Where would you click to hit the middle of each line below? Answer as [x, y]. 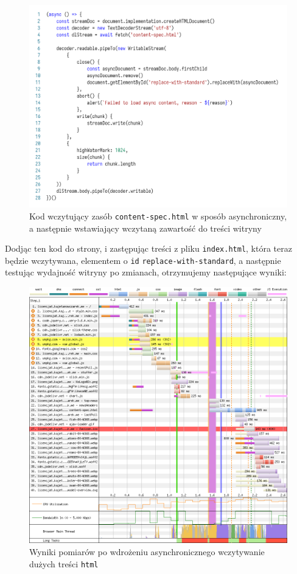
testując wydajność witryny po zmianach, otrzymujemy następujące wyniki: [146, 272]
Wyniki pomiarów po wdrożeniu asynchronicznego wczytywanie [147, 551]
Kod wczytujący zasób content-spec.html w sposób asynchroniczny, [158, 216]
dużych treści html [64, 563]
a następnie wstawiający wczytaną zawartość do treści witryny [145, 228]
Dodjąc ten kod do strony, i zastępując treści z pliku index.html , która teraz [148, 248]
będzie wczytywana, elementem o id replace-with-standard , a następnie [143, 260]
